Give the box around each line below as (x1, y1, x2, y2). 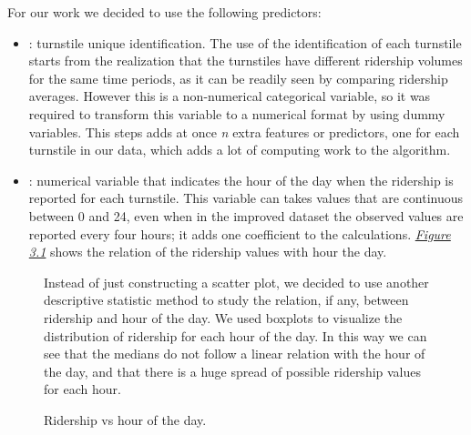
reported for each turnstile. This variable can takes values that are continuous (28, 188, 464, 207)
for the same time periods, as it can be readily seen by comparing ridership (28, 68, 448, 87)
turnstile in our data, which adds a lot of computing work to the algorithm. (28, 140, 451, 159)
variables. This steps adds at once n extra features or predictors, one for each (28, 122, 460, 141)
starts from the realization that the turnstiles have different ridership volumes (28, 51, 463, 70)
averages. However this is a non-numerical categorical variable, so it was (28, 86, 431, 106)
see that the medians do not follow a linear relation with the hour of (44, 344, 425, 363)
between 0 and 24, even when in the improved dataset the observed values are (28, 206, 464, 225)
